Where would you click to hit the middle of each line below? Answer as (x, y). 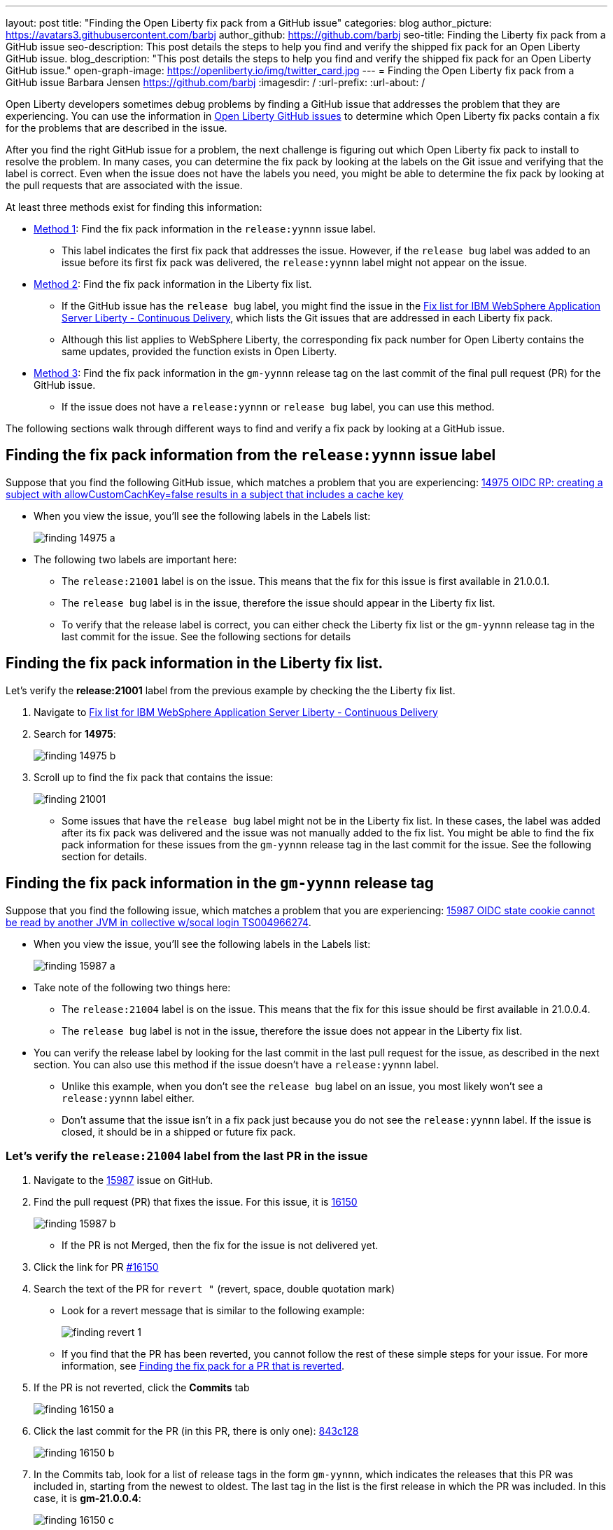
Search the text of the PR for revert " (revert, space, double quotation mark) (214, 1289)
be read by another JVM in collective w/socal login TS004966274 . (158, 922)
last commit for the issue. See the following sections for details (206, 636)
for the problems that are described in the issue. (117, 128)
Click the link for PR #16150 (96, 1267)
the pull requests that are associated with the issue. (124, 185)
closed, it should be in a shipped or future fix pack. (179, 1131)
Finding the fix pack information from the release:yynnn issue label (251, 455)
